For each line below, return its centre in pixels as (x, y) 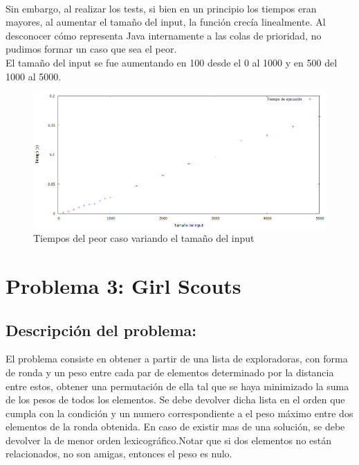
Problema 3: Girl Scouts (123, 285)
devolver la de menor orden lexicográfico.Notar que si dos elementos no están (169, 440)
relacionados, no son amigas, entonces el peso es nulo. (119, 454)
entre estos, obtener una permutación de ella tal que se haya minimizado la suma (177, 386)
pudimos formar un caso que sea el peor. (91, 49)
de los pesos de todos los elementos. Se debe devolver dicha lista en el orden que (175, 400)
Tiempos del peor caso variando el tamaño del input (144, 238)
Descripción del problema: (101, 330)
